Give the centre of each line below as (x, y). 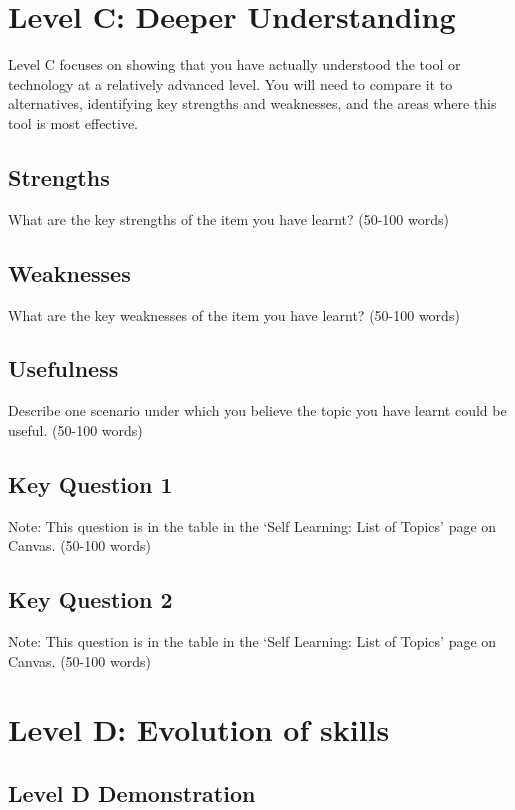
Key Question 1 (90, 483)
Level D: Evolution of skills (199, 729)
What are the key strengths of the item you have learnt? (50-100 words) (228, 218)
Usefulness (63, 368)
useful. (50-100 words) (75, 429)
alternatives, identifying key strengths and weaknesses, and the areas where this (252, 103)
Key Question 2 (90, 599)
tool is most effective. (73, 122)
